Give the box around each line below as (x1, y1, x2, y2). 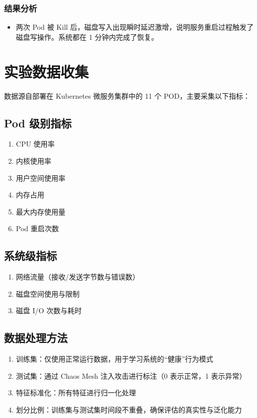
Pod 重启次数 (16, 223, 59, 234)
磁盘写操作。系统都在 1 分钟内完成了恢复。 (16, 31, 159, 42)
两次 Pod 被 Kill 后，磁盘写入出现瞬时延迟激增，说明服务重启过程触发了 (16, 22, 254, 32)
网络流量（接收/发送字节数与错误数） (16, 271, 140, 282)
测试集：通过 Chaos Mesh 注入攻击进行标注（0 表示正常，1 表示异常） (16, 370, 246, 381)
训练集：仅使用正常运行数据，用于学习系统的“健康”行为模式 (16, 354, 214, 364)
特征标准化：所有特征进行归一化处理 (16, 387, 136, 398)
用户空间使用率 (16, 172, 66, 183)
